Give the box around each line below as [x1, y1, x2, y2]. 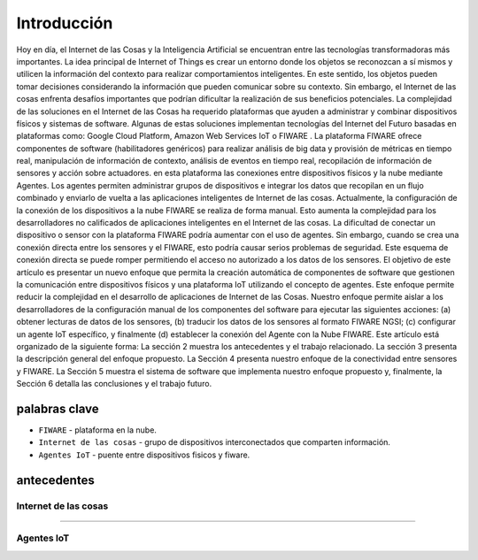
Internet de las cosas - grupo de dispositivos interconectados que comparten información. [38, 437, 391, 448]
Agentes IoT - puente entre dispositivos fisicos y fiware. [38, 449, 251, 460]
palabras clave [16, 401, 99, 416]
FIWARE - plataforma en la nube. [38, 425, 157, 435]
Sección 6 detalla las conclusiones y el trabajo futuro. [16, 379, 212, 389]
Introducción [16, 13, 113, 33]
